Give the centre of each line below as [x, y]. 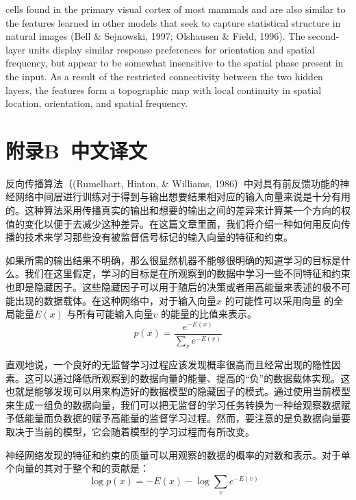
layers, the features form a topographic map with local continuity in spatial [164, 90]
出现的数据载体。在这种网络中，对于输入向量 [115, 300]
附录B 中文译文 [77, 150]
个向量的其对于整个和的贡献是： [77, 468]
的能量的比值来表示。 [208, 314]
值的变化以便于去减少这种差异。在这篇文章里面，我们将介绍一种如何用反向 [173, 223]
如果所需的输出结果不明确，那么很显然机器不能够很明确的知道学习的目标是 [173, 260]
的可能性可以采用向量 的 [279, 300]
